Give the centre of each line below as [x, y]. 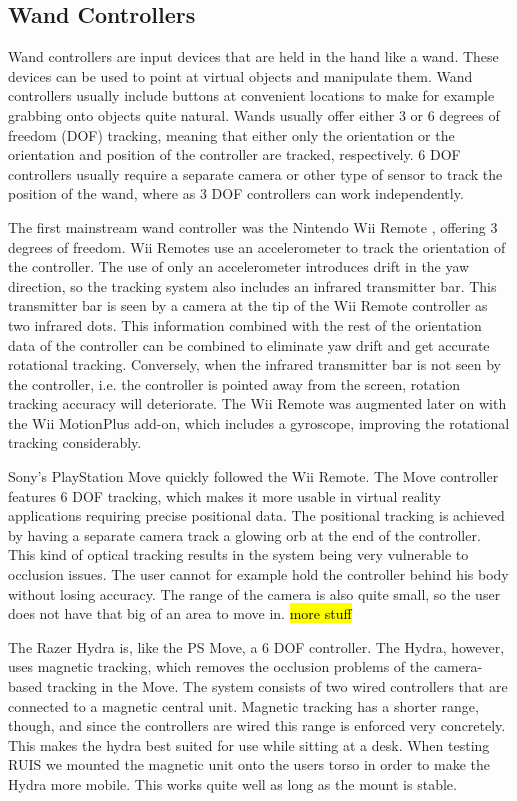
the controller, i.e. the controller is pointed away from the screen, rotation [234, 383]
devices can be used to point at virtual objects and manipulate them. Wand [240, 75]
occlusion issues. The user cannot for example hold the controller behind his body [258, 574]
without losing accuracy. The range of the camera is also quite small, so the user [254, 593]
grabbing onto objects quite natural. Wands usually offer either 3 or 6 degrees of [254, 114]
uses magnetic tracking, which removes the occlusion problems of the [219, 666]
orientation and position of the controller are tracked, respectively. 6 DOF [234, 154]
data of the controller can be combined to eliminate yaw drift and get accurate [249, 344]
